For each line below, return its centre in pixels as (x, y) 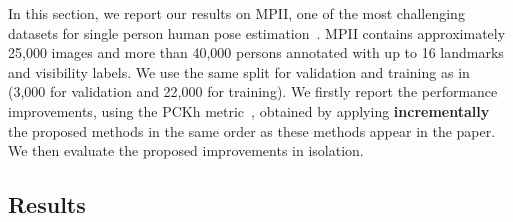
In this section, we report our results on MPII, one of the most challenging (236, 13)
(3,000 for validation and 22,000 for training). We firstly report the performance (253, 91)
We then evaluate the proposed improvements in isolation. (186, 150)
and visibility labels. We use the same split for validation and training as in (239, 71)
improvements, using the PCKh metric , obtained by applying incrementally (249, 110)
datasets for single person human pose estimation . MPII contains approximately (257, 32)
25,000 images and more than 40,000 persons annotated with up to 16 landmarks (256, 52)
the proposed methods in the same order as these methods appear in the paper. (252, 130)
